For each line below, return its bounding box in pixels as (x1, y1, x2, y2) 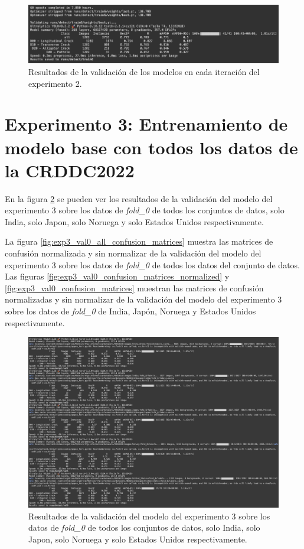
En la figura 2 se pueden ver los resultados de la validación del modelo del (5, 192, 273, 204)
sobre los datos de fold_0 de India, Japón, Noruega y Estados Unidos (5, 304, 256, 317)
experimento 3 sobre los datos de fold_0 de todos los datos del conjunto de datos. (5, 258, 300, 271)
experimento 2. (28, 77, 82, 89)
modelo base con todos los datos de (5, 135, 298, 159)
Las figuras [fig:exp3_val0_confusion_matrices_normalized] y (5, 270, 230, 282)
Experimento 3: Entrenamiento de (5, 112, 288, 136)
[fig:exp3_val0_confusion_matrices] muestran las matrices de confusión (5, 281, 264, 294)
